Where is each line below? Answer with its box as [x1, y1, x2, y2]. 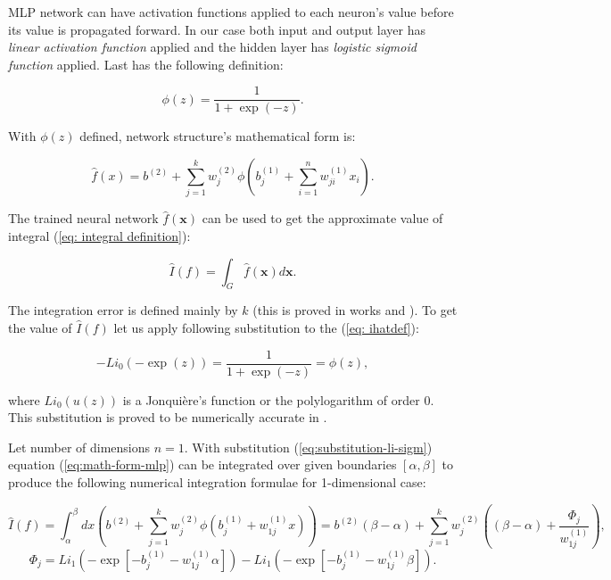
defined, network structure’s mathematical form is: [79, 127, 356, 145]
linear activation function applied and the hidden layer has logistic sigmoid [8, 37, 417, 56]
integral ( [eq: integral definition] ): [8, 226, 191, 244]
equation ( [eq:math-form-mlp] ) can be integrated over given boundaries [8, 455, 397, 474]
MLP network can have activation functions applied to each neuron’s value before [8, 3, 454, 21]
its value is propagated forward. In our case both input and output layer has [8, 20, 425, 38]
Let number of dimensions [8, 437, 151, 456]
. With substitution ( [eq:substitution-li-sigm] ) [184, 437, 433, 456]
